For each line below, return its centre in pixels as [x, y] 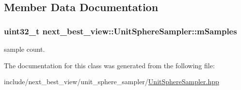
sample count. [24, 49]
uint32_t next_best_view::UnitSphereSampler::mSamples [120, 31]
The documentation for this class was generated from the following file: [109, 65]
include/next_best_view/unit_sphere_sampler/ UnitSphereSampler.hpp [112, 82]
